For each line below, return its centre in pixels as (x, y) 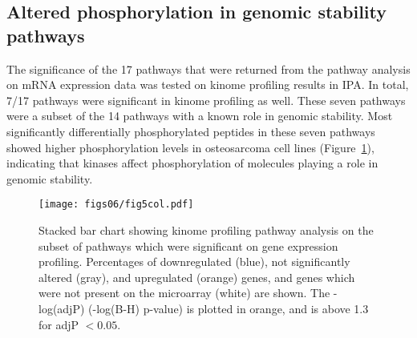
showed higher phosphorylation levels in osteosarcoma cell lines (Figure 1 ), (190, 147)
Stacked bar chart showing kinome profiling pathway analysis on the (206, 230)
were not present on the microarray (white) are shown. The (184, 293)
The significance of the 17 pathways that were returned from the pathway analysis (208, 68)
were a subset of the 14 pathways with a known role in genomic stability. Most (200, 116)
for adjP (59, 324)
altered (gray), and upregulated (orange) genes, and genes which (197, 277)
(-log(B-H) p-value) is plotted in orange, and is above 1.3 (229, 308)
